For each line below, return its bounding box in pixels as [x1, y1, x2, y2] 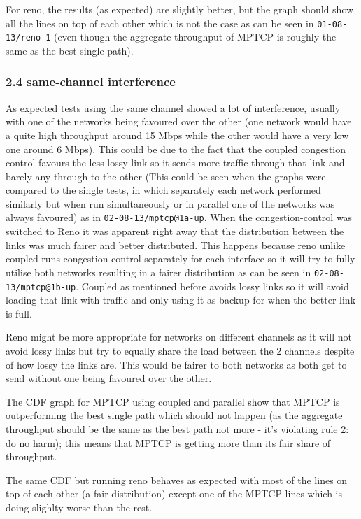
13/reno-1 [6, 33, 51, 43]
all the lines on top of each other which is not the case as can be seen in [6, 15, 314, 30]
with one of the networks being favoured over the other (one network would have [6, 114, 352, 129]
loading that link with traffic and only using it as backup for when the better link [6, 292, 356, 307]
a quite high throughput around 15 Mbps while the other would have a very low [6, 127, 349, 142]
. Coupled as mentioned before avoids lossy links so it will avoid [76, 278, 349, 293]
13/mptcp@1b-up [6, 282, 76, 292]
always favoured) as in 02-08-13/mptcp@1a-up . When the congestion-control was [6, 210, 353, 225]
